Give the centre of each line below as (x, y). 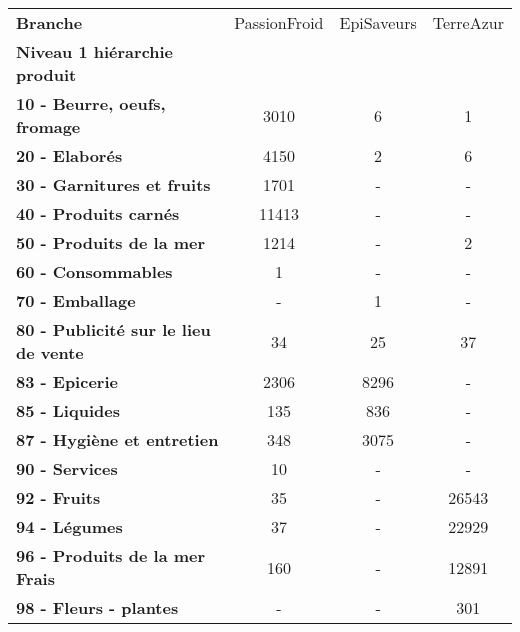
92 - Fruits (58, 497)
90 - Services (67, 468)
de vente (50, 352)
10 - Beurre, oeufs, (91, 103)
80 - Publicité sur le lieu (113, 329)
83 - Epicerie (67, 381)
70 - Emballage (76, 300)
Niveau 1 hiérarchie (95, 51)
